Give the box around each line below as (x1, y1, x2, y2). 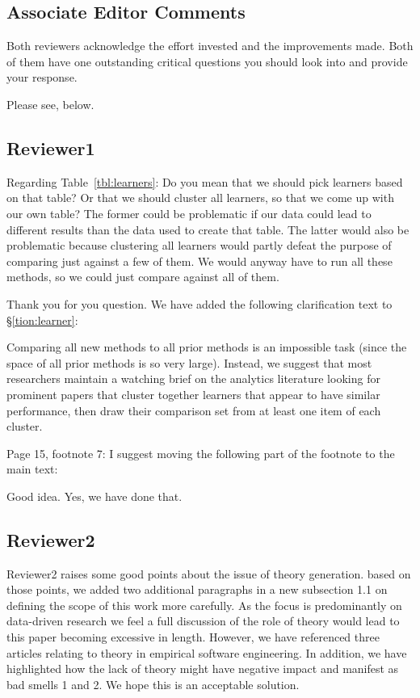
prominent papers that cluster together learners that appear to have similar (6, 385, 380, 402)
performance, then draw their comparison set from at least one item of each (6, 402, 381, 418)
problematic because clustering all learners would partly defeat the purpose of (6, 237, 392, 254)
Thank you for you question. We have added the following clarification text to (6, 295, 393, 312)
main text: (6, 460, 58, 477)
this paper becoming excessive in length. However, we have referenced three (6, 629, 380, 645)
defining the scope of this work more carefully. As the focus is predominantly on (6, 596, 402, 613)
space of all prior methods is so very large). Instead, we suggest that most (6, 354, 372, 371)
